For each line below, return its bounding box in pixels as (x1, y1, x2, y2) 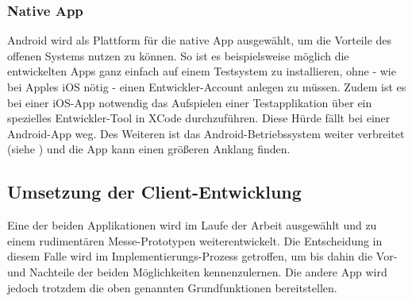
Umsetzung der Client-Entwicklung (7, 179, 302, 204)
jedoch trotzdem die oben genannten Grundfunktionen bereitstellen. (7, 279, 337, 295)
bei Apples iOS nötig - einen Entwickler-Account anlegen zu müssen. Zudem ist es (7, 79, 406, 95)
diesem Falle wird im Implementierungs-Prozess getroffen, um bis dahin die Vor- (7, 248, 398, 264)
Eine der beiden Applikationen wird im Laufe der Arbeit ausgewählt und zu (7, 217, 377, 233)
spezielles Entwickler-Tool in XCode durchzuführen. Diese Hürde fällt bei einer (7, 110, 391, 126)
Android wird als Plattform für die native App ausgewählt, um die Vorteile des (7, 32, 392, 48)
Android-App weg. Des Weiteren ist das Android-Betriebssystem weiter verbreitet (7, 125, 405, 141)
